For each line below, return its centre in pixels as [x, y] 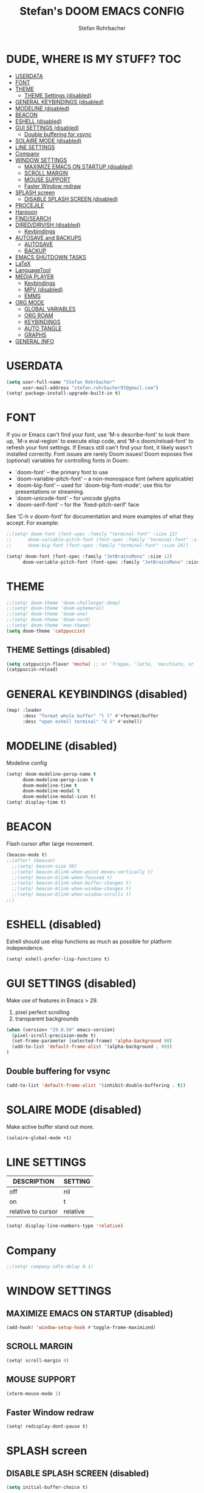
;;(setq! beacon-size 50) [45, 866]
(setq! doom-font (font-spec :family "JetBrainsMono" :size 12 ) [89, 556]
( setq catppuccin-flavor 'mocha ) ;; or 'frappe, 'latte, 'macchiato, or [100, 664]
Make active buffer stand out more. [50, 1126]
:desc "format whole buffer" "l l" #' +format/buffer [90, 716]
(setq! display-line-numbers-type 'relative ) [65, 1226]
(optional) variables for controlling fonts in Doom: [68, 460]
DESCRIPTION [34, 1181]
